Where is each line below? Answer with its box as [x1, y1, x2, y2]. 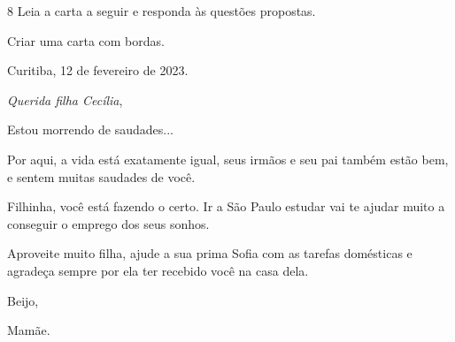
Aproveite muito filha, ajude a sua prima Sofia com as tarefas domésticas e [7, 244, 413, 262]
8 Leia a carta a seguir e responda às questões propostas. [7, 2, 316, 19]
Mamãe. [7, 321, 50, 339]
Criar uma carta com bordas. [7, 31, 165, 49]
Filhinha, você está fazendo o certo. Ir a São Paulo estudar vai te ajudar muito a [7, 197, 445, 216]
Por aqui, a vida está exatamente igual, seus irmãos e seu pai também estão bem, [7, 149, 449, 168]
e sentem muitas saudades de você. [7, 167, 196, 186]
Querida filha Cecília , [7, 90, 123, 109]
